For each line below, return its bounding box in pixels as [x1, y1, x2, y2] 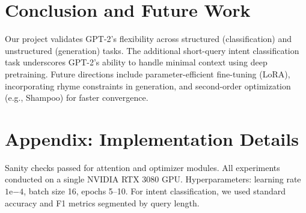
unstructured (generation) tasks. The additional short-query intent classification [5, 44, 299, 56]
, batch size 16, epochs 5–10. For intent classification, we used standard [23, 185, 286, 197]
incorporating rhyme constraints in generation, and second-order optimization [5, 79, 291, 92]
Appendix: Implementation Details [5, 126, 299, 151]
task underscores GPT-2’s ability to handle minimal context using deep [5, 56, 268, 68]
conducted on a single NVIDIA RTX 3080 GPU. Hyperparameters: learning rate [5, 173, 301, 185]
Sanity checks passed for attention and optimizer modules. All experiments [5, 161, 280, 173]
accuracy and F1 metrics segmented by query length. [5, 196, 200, 209]
